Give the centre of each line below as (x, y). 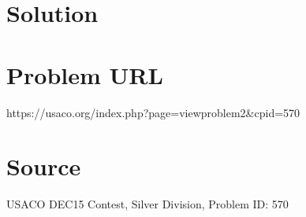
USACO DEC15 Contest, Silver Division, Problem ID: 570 (147, 204)
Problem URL (85, 74)
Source (44, 166)
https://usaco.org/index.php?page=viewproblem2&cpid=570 (153, 112)
